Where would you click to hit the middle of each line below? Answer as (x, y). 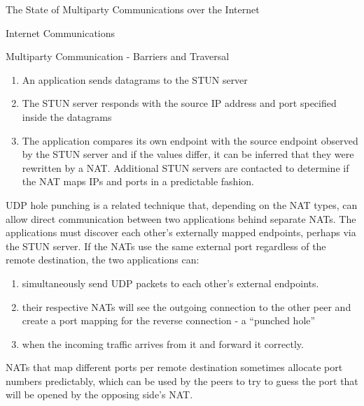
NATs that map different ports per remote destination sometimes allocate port (174, 367)
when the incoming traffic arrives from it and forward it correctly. (163, 343)
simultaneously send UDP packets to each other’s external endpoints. (170, 283)
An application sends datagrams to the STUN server (135, 79)
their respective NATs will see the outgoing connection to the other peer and (187, 306)
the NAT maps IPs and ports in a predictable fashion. (138, 181)
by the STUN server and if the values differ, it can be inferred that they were (188, 154)
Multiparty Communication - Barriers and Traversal (118, 56)
